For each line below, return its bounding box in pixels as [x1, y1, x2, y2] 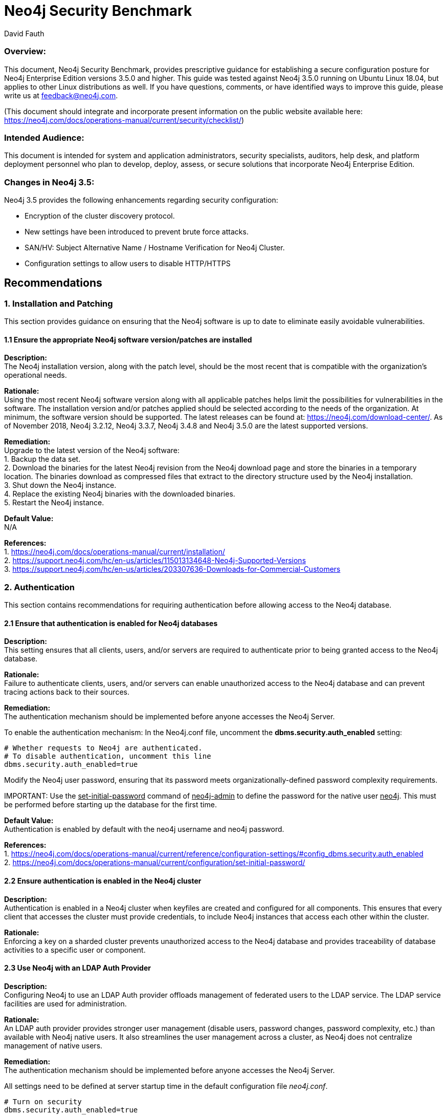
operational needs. [4, 371, 67, 380]
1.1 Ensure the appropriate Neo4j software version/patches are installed [4, 335, 252, 344]
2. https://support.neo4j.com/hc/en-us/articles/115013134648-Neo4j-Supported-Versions [4, 556, 306, 565]
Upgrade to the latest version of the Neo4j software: [4, 446, 180, 455]
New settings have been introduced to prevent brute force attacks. [25, 227, 249, 236]
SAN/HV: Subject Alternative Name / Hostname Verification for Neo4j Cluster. [25, 243, 285, 252]
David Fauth [4, 29, 44, 38]
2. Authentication [4, 582, 75, 592]
